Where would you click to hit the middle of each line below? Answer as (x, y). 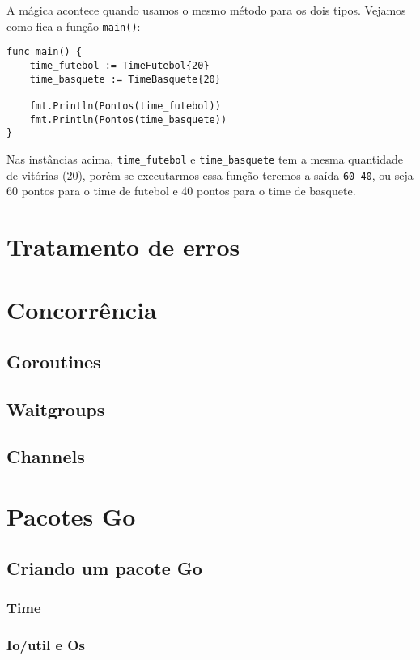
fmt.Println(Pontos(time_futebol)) (125, 106)
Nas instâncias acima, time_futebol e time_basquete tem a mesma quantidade (205, 158)
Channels (46, 456)
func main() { (45, 52)
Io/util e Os (46, 644)
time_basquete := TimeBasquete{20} (125, 79)
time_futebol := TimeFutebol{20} (119, 65)
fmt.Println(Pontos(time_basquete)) (128, 119)
